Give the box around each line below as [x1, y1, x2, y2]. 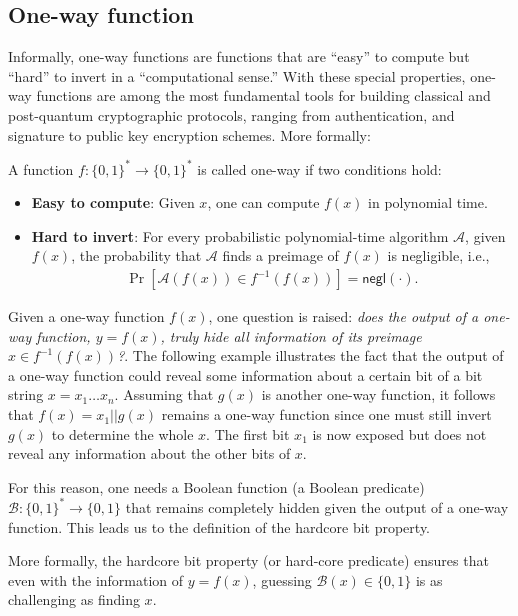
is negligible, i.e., [387, 245, 490, 266]
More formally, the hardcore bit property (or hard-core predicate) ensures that [8, 550, 489, 571]
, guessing [252, 569, 312, 590]
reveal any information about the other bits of [8, 443, 291, 464]
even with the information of [8, 569, 184, 590]
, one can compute [207, 192, 320, 213]
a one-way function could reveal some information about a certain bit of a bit [8, 364, 483, 385]
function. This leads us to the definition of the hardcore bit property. [8, 516, 431, 537]
